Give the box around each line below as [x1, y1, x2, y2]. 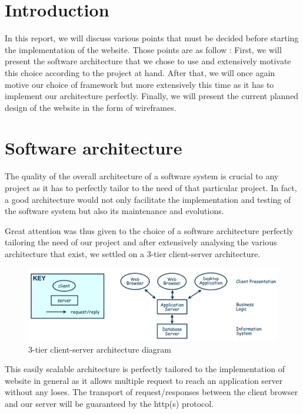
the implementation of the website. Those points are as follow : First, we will [5, 43, 282, 55]
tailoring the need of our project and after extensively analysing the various [5, 236, 277, 248]
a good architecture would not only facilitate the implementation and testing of [5, 193, 291, 205]
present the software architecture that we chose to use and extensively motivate [5, 55, 291, 67]
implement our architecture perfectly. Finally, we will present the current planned [5, 90, 299, 102]
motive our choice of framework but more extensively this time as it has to [5, 78, 274, 90]
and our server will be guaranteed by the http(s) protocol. [5, 397, 214, 409]
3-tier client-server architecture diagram [28, 343, 171, 355]
